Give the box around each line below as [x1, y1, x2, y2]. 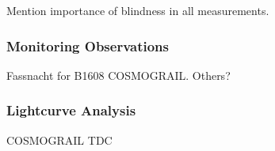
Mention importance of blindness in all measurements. [6, 2, 269, 18]
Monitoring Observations [6, 36, 169, 55]
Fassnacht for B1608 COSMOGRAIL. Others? [6, 66, 231, 83]
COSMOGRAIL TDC [6, 131, 113, 148]
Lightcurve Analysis [6, 100, 136, 120]
